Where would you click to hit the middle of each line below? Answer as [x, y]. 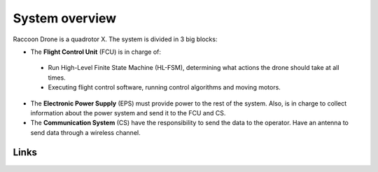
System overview [65, 18]
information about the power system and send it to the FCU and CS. [128, 113]
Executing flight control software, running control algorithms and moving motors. [164, 87]
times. [57, 78]
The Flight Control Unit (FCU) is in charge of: [96, 52]
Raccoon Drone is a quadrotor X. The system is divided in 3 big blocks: [115, 39]
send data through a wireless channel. [85, 132]
